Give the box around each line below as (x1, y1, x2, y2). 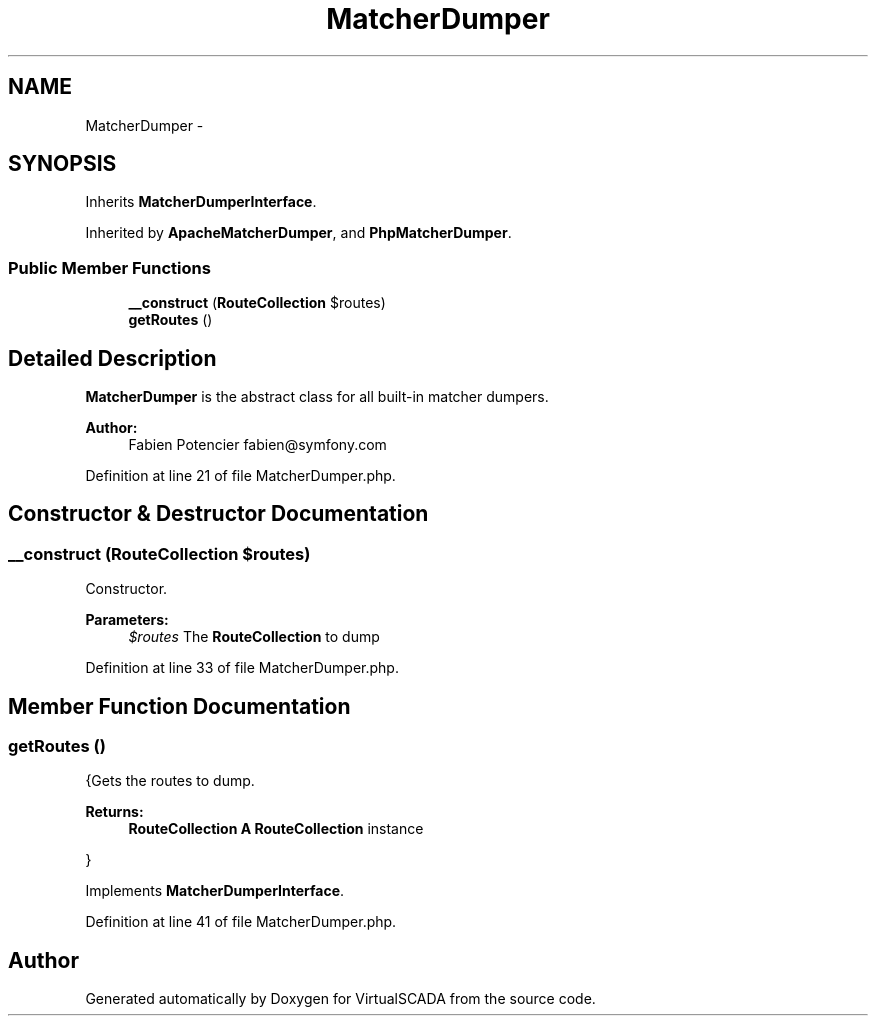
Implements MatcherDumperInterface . (85, 882, 345, 900)
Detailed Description (8, 345, 217, 371)
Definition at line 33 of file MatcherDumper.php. (85, 659, 399, 677)
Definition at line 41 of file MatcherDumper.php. (85, 913, 397, 931)
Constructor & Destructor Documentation (8, 501, 429, 527)
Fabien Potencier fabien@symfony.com (128, 436, 387, 454)
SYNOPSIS (8, 151, 117, 177)
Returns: (85, 803, 144, 821)
